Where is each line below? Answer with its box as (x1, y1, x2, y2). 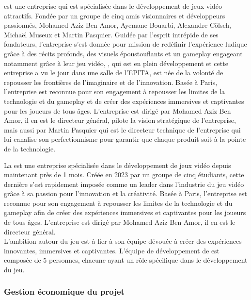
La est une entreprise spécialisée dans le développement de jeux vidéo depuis (4, 160, 231, 170)
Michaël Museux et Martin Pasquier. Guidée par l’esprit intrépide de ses (4, 29, 219, 39)
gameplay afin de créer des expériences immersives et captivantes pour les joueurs (4, 207, 246, 217)
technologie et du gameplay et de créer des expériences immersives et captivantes (4, 96, 244, 106)
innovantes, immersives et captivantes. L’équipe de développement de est (4, 245, 220, 255)
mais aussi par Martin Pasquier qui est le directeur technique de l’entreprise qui (4, 124, 241, 134)
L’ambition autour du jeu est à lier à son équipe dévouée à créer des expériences (4, 236, 242, 246)
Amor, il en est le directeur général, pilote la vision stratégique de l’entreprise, (4, 115, 236, 125)
